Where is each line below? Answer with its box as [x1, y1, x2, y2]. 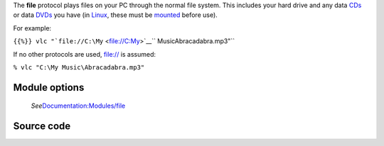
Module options [13, 82, 85, 94]
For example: [13, 23, 52, 32]
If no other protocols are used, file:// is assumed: [13, 50, 156, 58]
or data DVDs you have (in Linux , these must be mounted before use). [13, 11, 218, 19]
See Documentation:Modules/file [31, 101, 126, 110]
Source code [13, 120, 71, 133]
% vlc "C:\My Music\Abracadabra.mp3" [13, 63, 145, 71]
